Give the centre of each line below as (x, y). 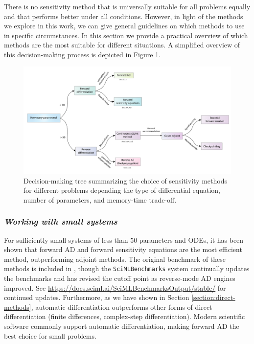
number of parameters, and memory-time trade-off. (100, 199)
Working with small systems (61, 221)
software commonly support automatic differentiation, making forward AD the (122, 326)
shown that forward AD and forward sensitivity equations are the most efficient (123, 249)
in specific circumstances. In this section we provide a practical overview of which (126, 35)
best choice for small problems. (50, 335)
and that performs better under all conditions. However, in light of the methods (124, 16)
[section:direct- (213, 297)
